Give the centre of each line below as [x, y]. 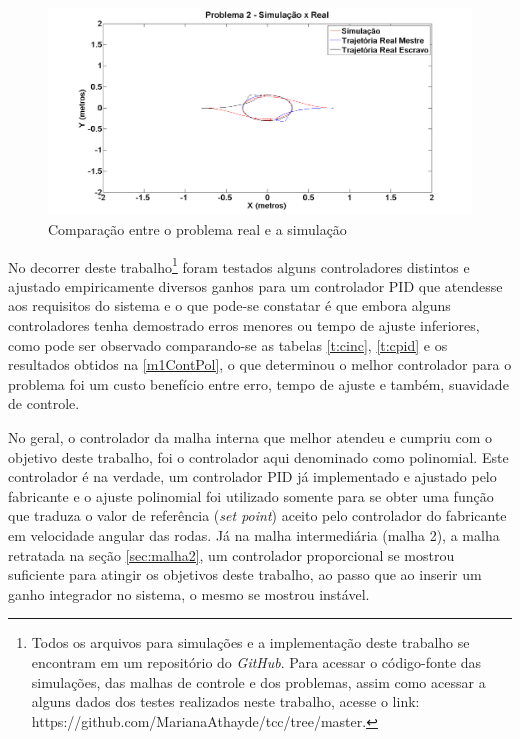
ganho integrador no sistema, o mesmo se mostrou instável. [189, 593]
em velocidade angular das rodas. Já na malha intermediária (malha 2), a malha [254, 535]
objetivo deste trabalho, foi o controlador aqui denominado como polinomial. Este [258, 456]
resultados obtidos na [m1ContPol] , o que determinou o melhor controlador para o [260, 364]
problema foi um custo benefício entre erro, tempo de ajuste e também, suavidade [258, 383]
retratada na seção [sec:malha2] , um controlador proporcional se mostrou [231, 554]
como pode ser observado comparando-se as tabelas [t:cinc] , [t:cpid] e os [228, 344]
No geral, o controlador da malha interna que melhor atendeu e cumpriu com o [250, 437]
